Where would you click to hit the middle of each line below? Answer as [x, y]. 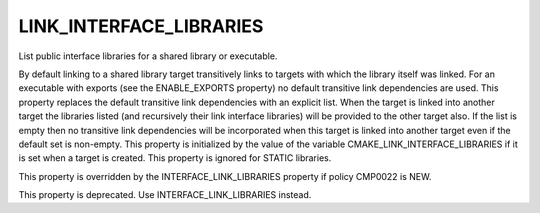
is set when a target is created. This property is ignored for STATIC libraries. [175, 158]
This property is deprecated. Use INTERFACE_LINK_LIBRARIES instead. [165, 195]
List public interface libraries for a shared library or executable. [148, 56]
